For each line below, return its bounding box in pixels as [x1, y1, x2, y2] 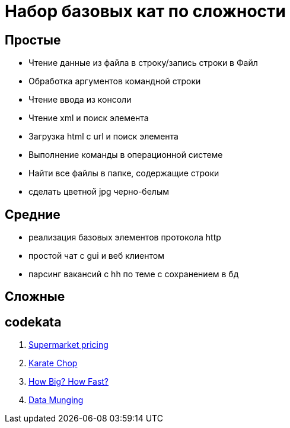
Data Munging [28, 395, 84, 405]
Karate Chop [28, 358, 78, 369]
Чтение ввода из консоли [28, 94, 132, 105]
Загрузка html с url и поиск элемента [28, 131, 179, 142]
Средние [5, 207, 60, 222]
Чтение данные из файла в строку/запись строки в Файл [28, 58, 258, 68]
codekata [5, 314, 62, 329]
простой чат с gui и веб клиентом [28, 251, 164, 261]
